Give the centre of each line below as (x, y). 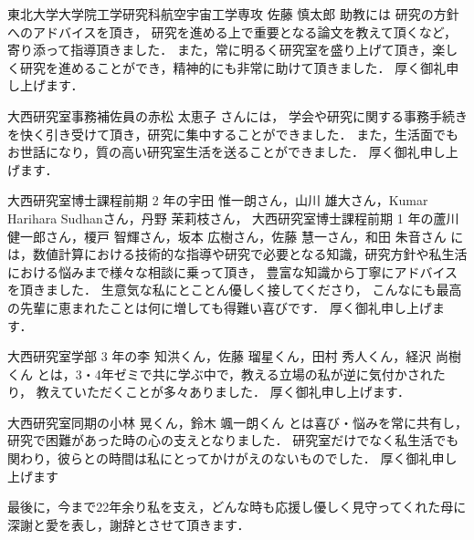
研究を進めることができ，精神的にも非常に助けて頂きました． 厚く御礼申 (239, 67)
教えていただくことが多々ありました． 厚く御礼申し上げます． (223, 392)
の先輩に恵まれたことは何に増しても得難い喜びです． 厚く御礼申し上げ (220, 307)
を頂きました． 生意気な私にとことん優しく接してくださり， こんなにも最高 (235, 290)
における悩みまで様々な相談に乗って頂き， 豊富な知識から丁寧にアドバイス (233, 271)
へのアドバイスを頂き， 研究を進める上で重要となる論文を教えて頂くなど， (232, 31)
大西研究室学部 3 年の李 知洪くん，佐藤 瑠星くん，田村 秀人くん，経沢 (220, 356)
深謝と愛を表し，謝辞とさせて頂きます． (129, 524)
